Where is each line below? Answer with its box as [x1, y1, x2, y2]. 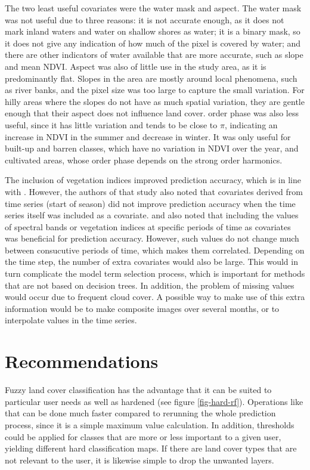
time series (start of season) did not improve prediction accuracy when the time [5, 197, 296, 209]
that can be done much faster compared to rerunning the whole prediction [5, 407, 276, 419]
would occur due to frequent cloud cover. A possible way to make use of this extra [5, 290, 305, 303]
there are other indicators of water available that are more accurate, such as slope [5, 48, 303, 61]
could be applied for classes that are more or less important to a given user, [5, 430, 281, 443]
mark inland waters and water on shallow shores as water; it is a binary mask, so [5, 25, 300, 38]
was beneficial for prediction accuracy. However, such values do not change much [5, 232, 299, 245]
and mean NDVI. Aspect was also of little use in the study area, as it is [5, 60, 266, 72]
